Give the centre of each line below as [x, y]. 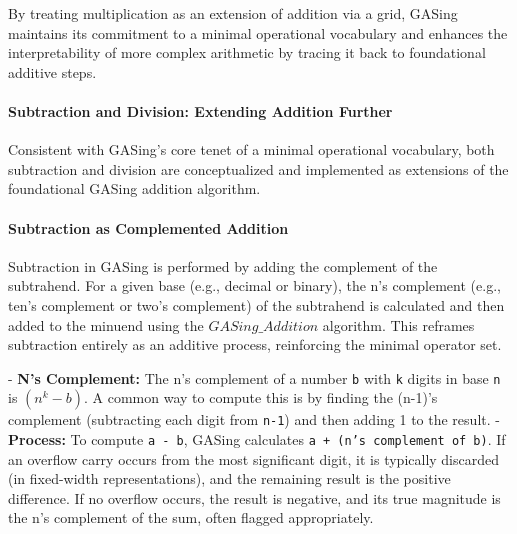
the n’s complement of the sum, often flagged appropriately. [191, 517]
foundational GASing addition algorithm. [134, 188]
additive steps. [52, 71]
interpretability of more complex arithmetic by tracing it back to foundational [247, 52]
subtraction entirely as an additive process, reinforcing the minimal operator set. [255, 344]
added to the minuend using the [106, 324]
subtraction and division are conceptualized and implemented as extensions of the [258, 168]
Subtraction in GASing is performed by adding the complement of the [223, 265]
